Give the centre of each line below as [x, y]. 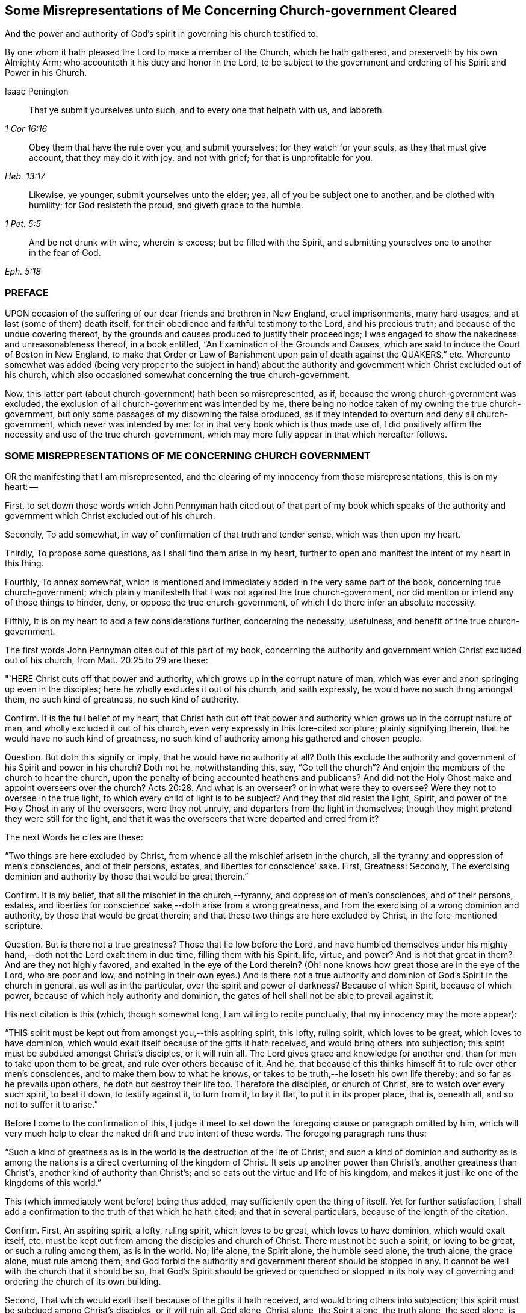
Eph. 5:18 [23, 272]
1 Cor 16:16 [26, 129]
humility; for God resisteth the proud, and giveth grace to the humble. [166, 205]
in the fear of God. [65, 253]
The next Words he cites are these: [74, 837]
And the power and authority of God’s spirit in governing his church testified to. [162, 34]
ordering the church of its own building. [83, 1281]
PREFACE [27, 292]
